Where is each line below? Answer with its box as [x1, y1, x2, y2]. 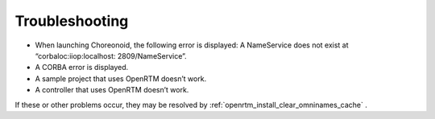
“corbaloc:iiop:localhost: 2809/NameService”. [35, 51, 187, 60]
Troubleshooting [14, 12, 129, 30]
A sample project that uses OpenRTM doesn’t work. [35, 73, 207, 84]
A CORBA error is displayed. [35, 63, 129, 72]
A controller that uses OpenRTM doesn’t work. [35, 85, 189, 95]
